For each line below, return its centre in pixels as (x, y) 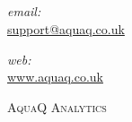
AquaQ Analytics (57, 106)
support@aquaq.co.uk (66, 28)
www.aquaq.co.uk (55, 77)
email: (24, 11)
